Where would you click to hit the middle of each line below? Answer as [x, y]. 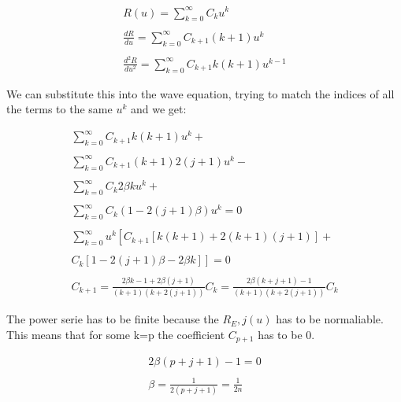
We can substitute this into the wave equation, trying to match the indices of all [200, 93]
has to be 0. [286, 334]
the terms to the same [59, 109]
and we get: [158, 109]
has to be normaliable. [330, 319]
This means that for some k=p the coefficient [116, 334]
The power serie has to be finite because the [113, 319]
